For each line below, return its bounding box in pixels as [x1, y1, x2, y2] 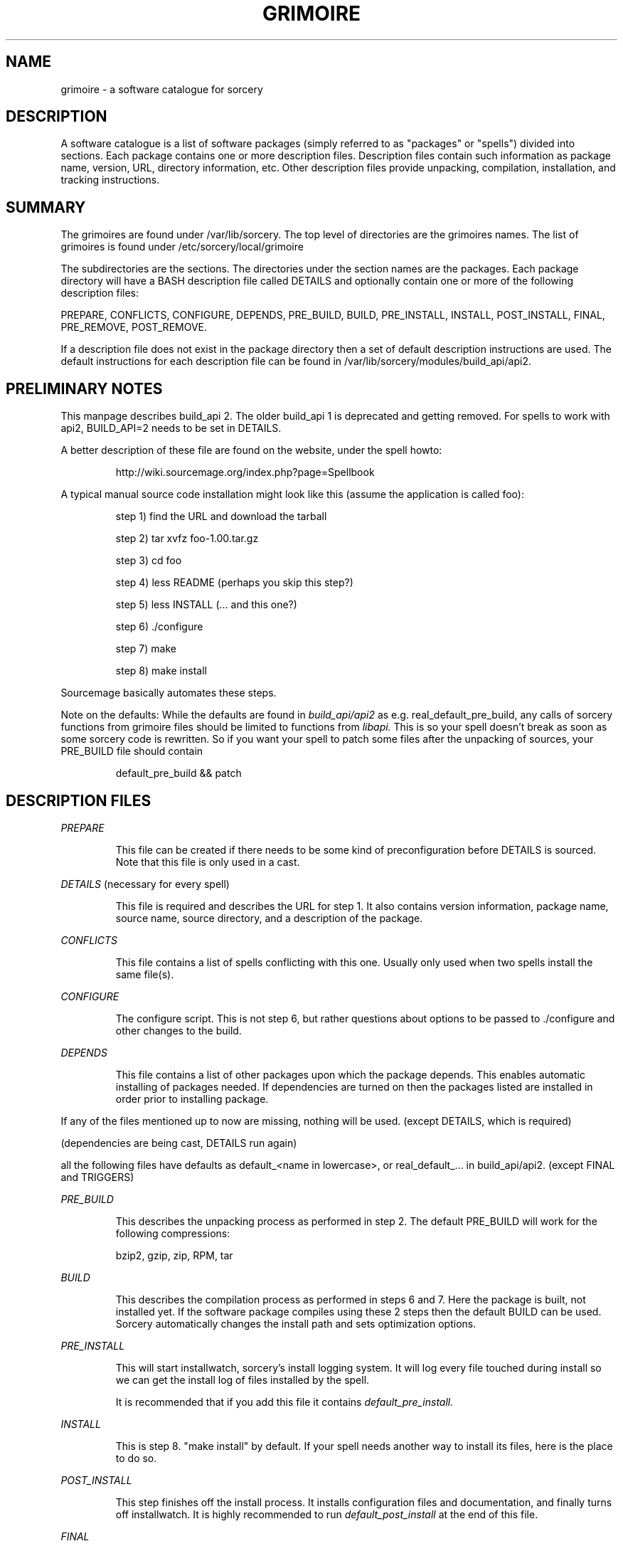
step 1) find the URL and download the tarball [115, 510, 327, 523]
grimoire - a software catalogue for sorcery [60, 83, 263, 95]
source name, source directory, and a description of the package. [115, 911, 423, 924]
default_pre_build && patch [115, 767, 242, 780]
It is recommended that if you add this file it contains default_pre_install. [115, 1395, 454, 1408]
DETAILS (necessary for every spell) [60, 877, 230, 890]
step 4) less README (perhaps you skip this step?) [115, 576, 353, 589]
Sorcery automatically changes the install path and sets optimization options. [115, 1317, 476, 1330]
